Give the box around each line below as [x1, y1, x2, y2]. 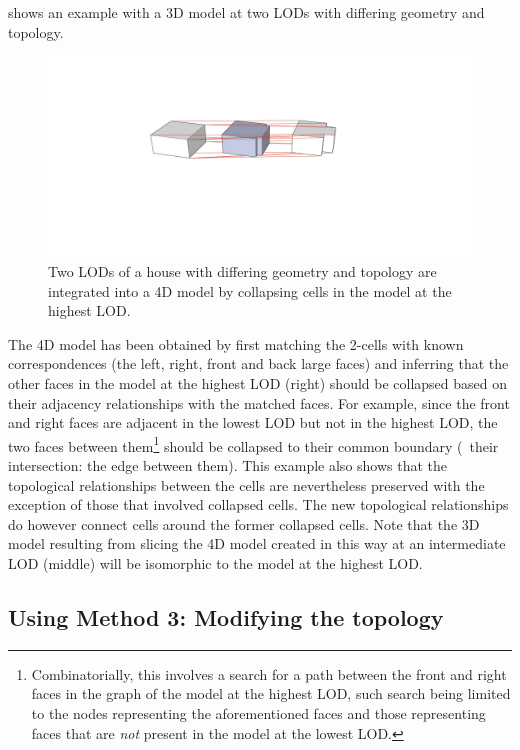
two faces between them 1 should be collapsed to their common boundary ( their [8, 432, 499, 456]
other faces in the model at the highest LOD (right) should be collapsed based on [8, 372, 508, 393]
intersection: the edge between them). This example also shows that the [8, 455, 448, 476]
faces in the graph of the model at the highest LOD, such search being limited [31, 683, 511, 704]
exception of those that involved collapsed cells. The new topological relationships [8, 494, 509, 515]
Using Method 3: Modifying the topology [8, 601, 444, 632]
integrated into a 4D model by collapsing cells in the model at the [48, 280, 452, 301]
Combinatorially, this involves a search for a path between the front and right [31, 663, 507, 684]
